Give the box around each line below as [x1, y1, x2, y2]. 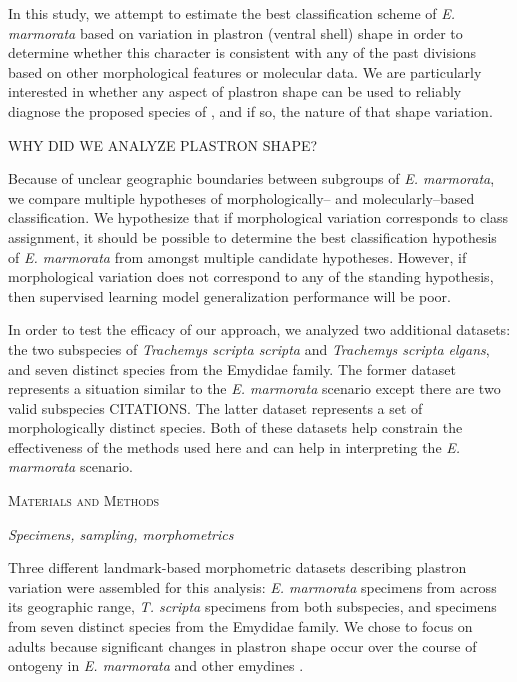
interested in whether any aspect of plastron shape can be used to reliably [8, 81, 462, 102]
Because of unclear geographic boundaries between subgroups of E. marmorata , [8, 168, 495, 189]
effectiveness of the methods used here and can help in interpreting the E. [8, 436, 461, 457]
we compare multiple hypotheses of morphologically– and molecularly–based [8, 187, 475, 208]
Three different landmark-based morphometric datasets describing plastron [8, 557, 467, 578]
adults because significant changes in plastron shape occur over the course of [8, 635, 477, 656]
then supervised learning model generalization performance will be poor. [8, 285, 451, 306]
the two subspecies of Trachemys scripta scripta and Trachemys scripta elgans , [8, 338, 490, 359]
